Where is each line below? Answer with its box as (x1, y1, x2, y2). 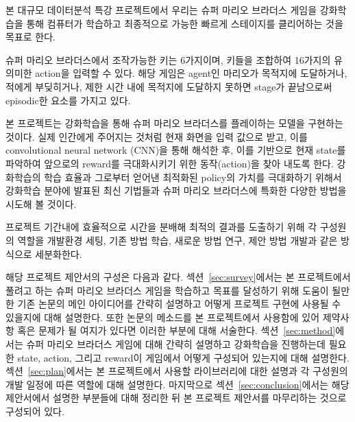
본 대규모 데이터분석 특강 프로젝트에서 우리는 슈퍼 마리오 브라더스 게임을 (5, 3, 317, 16)
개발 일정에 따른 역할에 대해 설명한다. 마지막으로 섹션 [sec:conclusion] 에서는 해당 (5, 377, 350, 391)
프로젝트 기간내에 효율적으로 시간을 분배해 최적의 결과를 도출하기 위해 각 (5, 220, 317, 234)
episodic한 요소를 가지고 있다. (5, 93, 131, 107)
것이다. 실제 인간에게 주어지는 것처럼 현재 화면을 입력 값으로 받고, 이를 (5, 129, 308, 143)
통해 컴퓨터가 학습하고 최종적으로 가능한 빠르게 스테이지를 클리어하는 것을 (26, 16, 343, 30)
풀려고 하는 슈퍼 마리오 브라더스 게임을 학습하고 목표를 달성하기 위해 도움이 (5, 283, 329, 297)
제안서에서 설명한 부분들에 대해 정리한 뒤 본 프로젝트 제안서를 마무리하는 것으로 (5, 390, 347, 405)
